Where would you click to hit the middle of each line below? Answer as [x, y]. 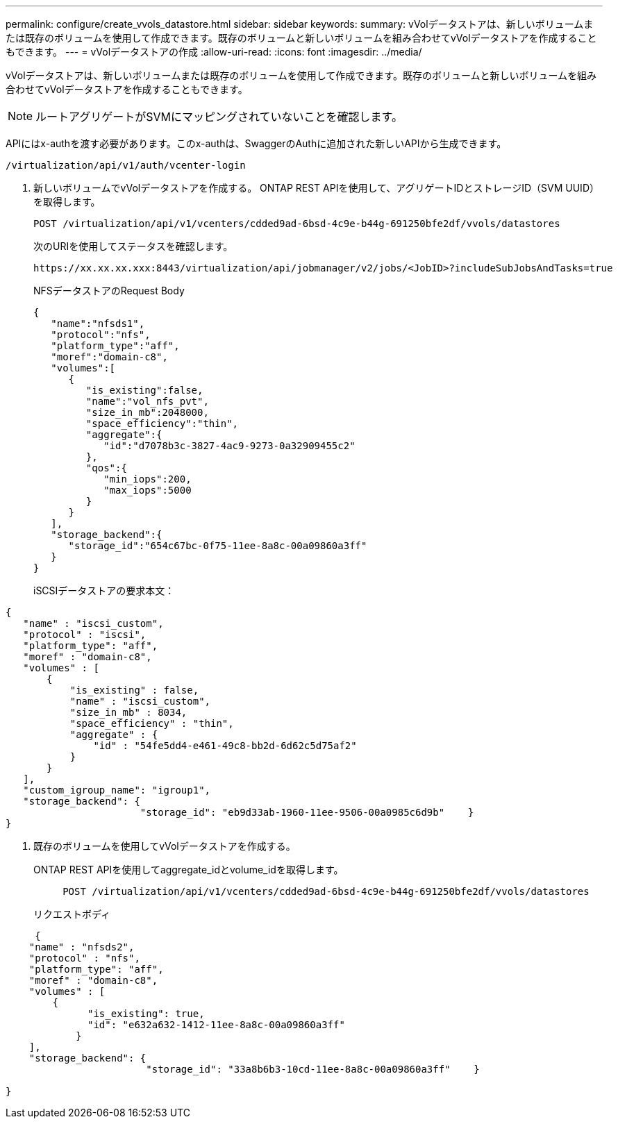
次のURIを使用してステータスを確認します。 [133, 246]
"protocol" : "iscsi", [85, 635]
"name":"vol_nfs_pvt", [147, 401]
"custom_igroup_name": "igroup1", [117, 790]
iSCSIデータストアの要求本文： [104, 590]
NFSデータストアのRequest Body [109, 291]
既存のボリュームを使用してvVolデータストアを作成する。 [165, 846]
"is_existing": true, [146, 1014]
